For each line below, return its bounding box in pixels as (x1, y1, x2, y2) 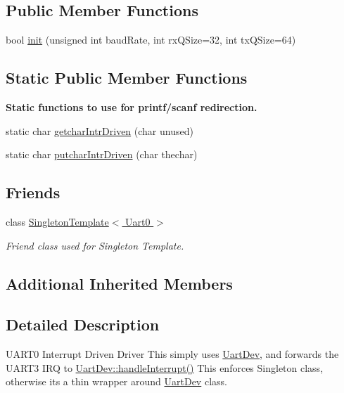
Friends (6, 181, 60, 203)
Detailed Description (6, 314, 160, 335)
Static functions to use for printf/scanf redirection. (6, 100, 257, 114)
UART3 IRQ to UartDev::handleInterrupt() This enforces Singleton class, (6, 360, 324, 375)
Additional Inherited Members (6, 272, 233, 294)
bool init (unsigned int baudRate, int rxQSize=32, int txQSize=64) (6, 32, 296, 47)
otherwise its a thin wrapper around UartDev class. (6, 374, 227, 389)
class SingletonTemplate (6, 214, 109, 228)
